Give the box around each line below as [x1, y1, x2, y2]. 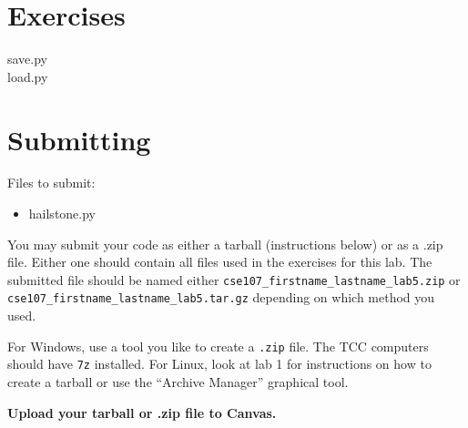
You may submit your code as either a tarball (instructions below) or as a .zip [7, 234, 443, 253]
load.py [7, 66, 48, 86]
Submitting [7, 120, 151, 158]
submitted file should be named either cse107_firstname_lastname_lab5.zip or [7, 270, 461, 289]
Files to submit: [7, 173, 96, 192]
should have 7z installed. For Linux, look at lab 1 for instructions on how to [7, 354, 432, 373]
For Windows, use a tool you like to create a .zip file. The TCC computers [7, 336, 429, 355]
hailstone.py [28, 204, 97, 223]
